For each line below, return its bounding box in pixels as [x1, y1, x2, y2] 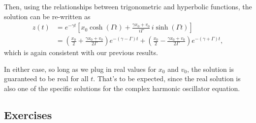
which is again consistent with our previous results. [4, 47, 158, 58]
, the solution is [187, 63, 234, 74]
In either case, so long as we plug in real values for [4, 63, 157, 74]
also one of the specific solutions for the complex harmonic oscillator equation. [4, 83, 240, 93]
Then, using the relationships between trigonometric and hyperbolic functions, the [4, 1, 252, 11]
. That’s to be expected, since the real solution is [93, 73, 241, 84]
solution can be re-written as [4, 11, 91, 21]
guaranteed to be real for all [4, 73, 89, 84]
